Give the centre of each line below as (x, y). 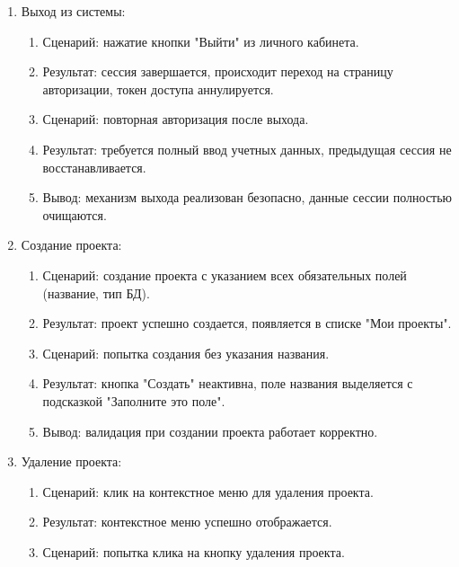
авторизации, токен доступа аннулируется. (158, 89)
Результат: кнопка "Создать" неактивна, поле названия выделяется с (228, 383)
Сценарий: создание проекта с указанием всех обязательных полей (225, 275)
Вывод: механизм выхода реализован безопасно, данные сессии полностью (247, 197)
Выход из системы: (73, 11)
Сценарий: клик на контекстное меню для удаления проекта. (208, 491)
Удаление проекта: (71, 461)
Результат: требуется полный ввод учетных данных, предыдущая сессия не (247, 149)
